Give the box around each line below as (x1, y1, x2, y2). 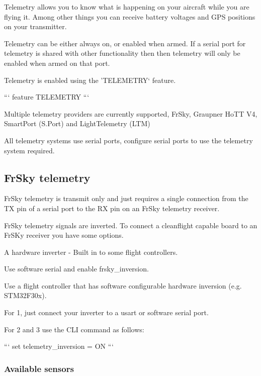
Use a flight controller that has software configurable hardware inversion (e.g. (4, 280, 242, 291)
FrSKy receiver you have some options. (4, 230, 124, 240)
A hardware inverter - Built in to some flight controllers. (4, 246, 178, 257)
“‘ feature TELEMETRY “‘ (4, 91, 90, 102)
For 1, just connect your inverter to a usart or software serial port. (4, 307, 209, 318)
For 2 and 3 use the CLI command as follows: (4, 324, 144, 334)
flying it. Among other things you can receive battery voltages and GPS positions (4, 11, 255, 22)
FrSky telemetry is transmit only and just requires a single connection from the (4, 193, 248, 204)
